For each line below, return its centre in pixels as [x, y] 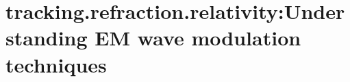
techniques [56, 64]
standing [47, 38]
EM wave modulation [198, 38]
